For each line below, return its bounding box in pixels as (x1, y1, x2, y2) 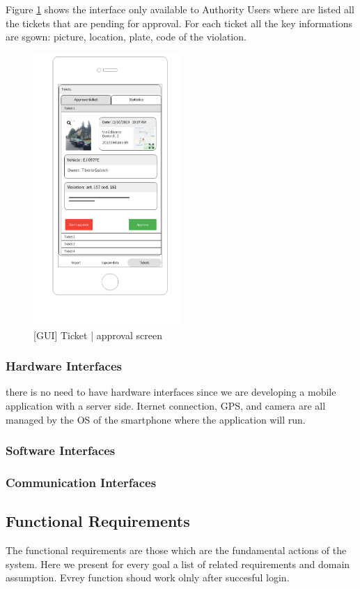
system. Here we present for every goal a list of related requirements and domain (6, 556, 350, 571)
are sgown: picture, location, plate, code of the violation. (6, 29, 246, 44)
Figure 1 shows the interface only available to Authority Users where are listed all (6, 2, 354, 16)
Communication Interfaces (6, 473, 157, 491)
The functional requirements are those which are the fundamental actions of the (6, 543, 347, 558)
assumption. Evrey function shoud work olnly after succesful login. (6, 570, 290, 585)
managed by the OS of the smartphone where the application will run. (6, 412, 306, 426)
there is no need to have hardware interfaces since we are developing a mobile (6, 385, 336, 399)
